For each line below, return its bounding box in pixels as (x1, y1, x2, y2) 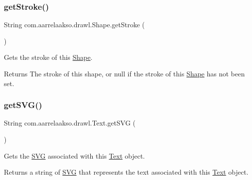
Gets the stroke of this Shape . (4, 52, 93, 62)
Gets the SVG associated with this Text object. (4, 150, 145, 161)
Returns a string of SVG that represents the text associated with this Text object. (4, 167, 249, 177)
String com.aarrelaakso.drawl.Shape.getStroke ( (4, 19, 145, 30)
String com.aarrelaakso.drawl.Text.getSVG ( (4, 118, 136, 128)
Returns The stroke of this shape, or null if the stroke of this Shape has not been (4, 69, 245, 78)
